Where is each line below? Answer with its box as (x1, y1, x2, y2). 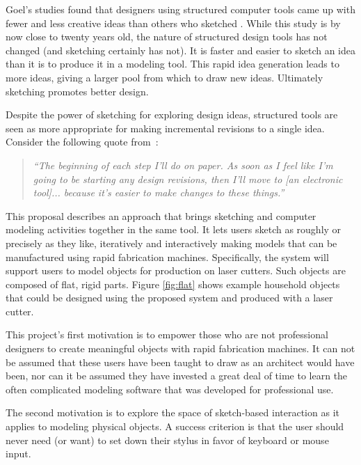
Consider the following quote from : (6, 134, 159, 149)
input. (6, 446, 31, 461)
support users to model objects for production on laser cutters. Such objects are (6, 263, 346, 278)
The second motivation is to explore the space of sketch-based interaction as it (6, 405, 339, 420)
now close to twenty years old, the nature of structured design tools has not (6, 29, 328, 44)
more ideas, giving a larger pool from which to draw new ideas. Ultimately (6, 70, 323, 84)
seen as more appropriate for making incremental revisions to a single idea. (6, 120, 325, 135)
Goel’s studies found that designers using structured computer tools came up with (6, 2, 355, 16)
